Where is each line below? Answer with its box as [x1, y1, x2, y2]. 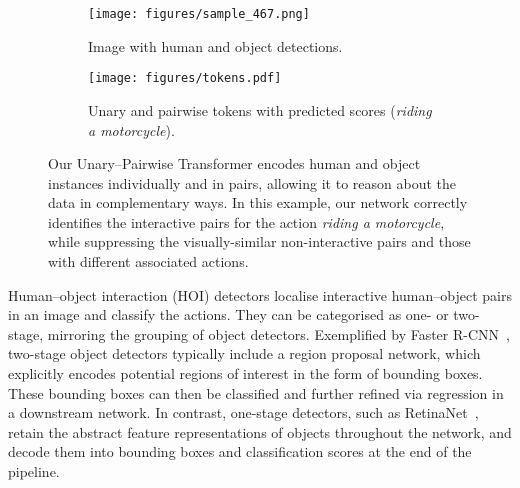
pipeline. [8, 461, 60, 481]
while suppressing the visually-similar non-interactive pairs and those [48, 231, 471, 252]
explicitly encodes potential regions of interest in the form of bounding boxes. [8, 363, 483, 384]
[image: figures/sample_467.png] [88, 7, 310, 21]
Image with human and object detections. [88, 35, 343, 56]
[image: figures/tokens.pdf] [88, 71, 282, 86]
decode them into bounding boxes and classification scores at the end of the [8, 441, 472, 462]
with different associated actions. [48, 251, 249, 272]
